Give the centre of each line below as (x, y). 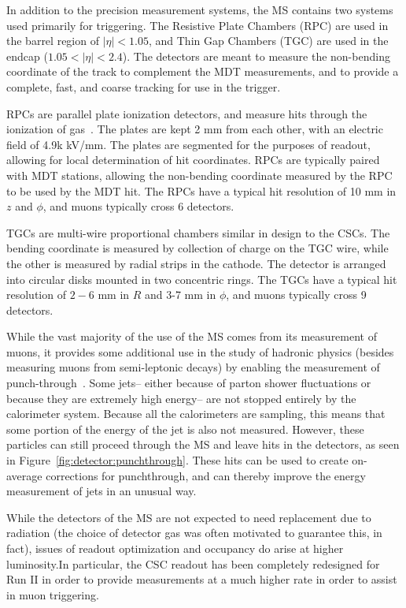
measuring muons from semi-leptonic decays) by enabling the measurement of (193, 367)
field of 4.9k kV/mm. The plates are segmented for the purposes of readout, (188, 144)
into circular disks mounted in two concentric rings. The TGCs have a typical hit (202, 279)
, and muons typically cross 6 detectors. (138, 206)
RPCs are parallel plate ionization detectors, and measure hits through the (187, 113)
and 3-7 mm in (181, 295)
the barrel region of (53, 41)
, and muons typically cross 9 (296, 295)
